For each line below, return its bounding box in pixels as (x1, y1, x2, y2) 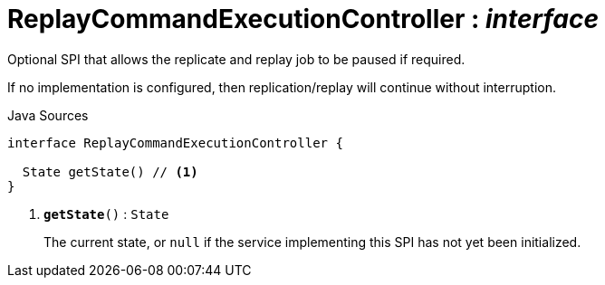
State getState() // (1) (22, 164, 198, 179)
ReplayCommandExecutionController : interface (7, 4, 600, 34)
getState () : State (43, 205, 169, 222)
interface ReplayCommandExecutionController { (7, 135, 343, 150)
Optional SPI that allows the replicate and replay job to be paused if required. (7, 51, 466, 67)
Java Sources (7, 107, 89, 123)
